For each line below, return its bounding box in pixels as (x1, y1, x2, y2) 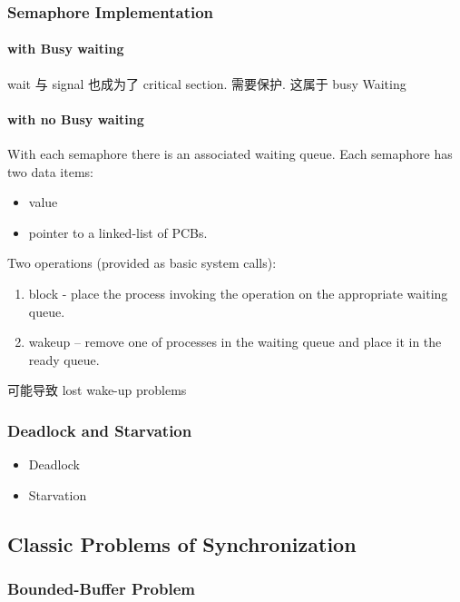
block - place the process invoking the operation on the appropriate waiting (28, 284, 448, 302)
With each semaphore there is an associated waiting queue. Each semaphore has (7, 144, 453, 163)
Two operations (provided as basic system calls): (7, 253, 277, 272)
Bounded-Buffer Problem (7, 577, 195, 600)
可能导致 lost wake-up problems (7, 380, 187, 400)
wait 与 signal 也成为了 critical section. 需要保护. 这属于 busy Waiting (7, 74, 406, 93)
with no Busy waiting (7, 109, 144, 128)
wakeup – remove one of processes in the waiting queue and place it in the (28, 332, 442, 351)
